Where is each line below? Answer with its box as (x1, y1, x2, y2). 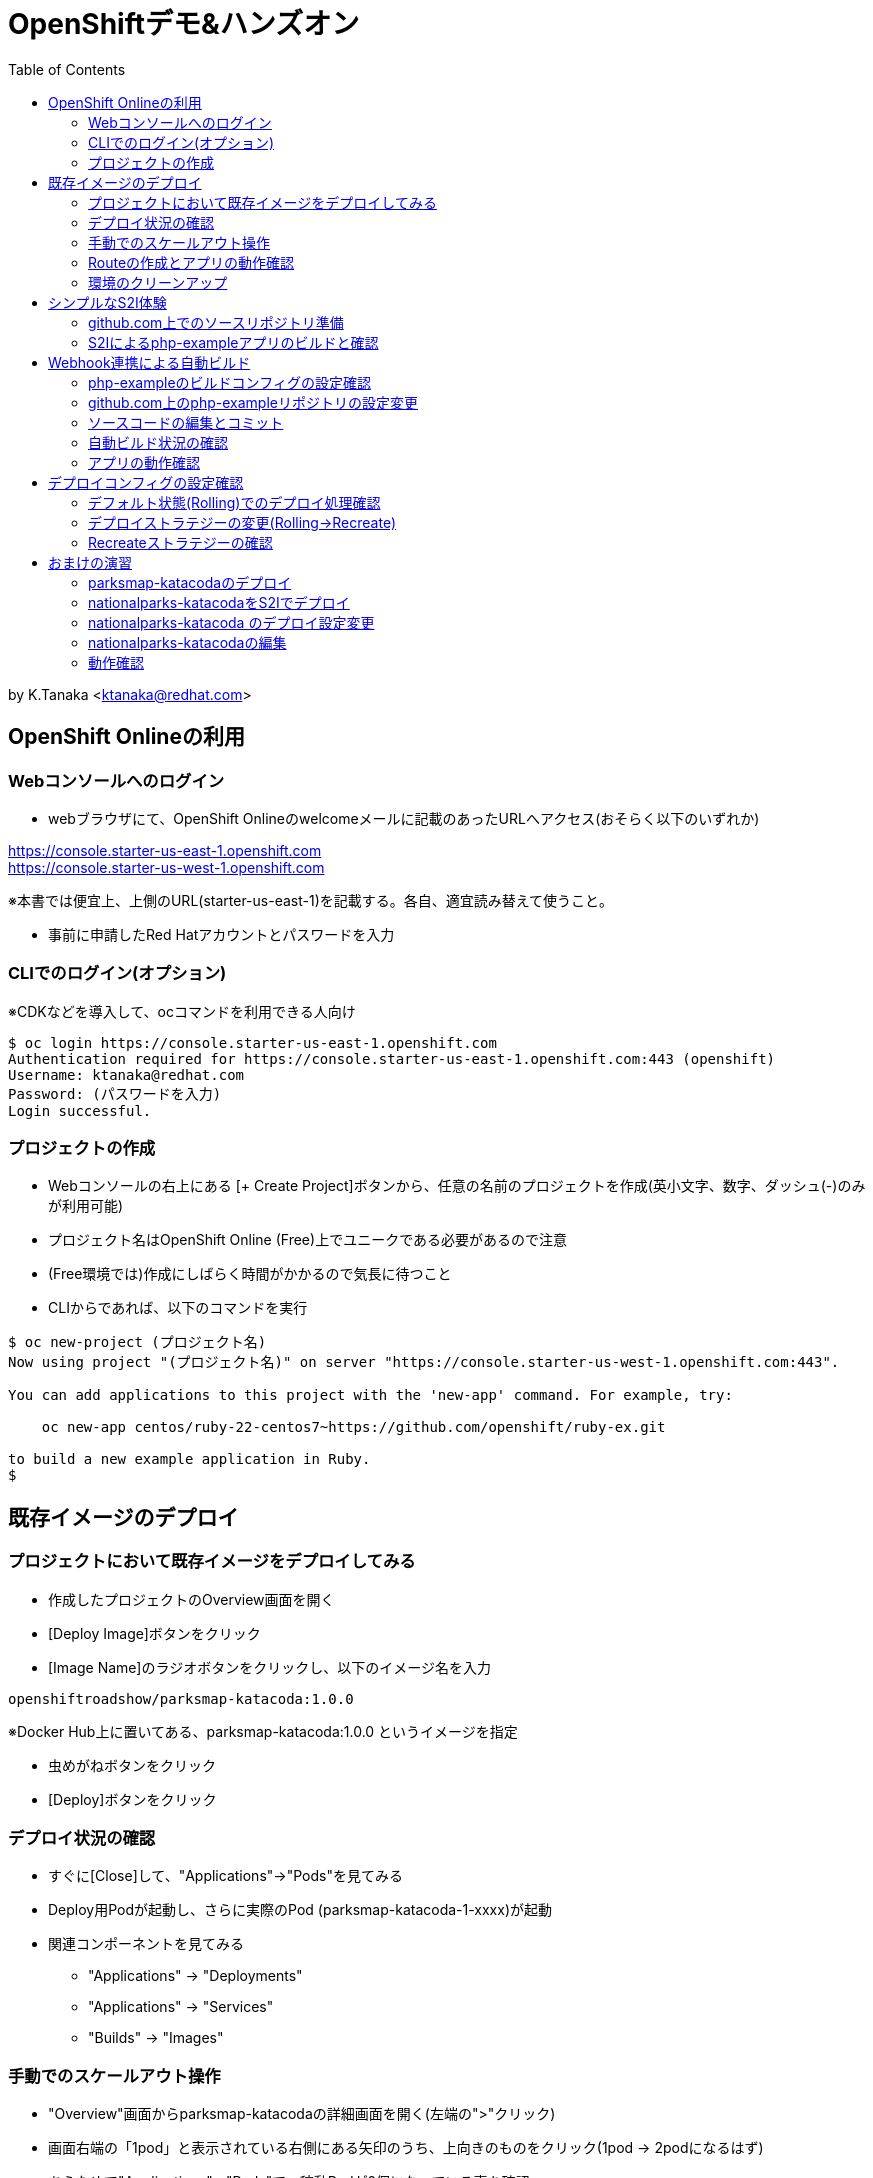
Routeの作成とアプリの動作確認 (88, 253, 295, 271)
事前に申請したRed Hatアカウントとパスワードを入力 (48, 925, 395, 943)
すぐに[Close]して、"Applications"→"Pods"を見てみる (48, 1867, 403, 1885)
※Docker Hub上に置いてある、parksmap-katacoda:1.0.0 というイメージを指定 (8, 1722, 518, 1740)
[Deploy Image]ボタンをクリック (48, 1624, 261, 1642)
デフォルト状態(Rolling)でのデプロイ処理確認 (88, 493, 381, 511)
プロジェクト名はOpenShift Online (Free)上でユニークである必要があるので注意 (48, 1231, 567, 1249)
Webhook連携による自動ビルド (48, 353, 251, 371)
